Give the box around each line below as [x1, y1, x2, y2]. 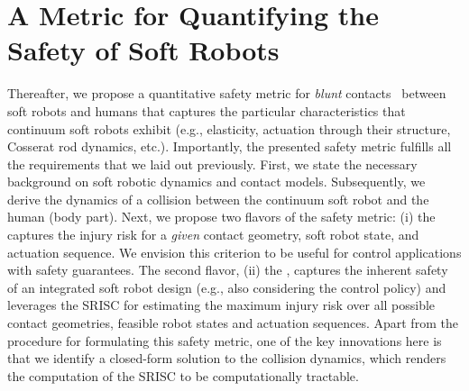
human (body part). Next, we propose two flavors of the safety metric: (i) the [7, 207, 436, 226]
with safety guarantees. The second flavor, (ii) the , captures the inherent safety [7, 260, 448, 279]
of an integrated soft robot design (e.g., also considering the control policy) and [7, 277, 446, 296]
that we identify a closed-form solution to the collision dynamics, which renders [7, 349, 446, 368]
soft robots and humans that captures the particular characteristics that [7, 101, 406, 120]
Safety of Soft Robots [7, 32, 280, 68]
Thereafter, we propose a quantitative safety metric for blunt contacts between [7, 84, 446, 103]
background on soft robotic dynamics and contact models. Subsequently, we [7, 172, 426, 191]
